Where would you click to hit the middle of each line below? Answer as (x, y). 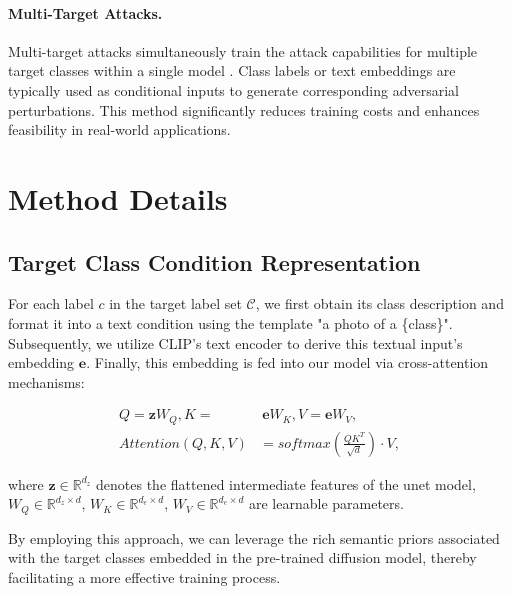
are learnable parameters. (326, 503)
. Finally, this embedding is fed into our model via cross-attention (287, 362)
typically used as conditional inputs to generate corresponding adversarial (233, 89)
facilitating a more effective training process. (144, 577)
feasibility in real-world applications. (119, 129)
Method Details (118, 197)
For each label (51, 303)
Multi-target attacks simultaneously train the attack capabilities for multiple (243, 50)
